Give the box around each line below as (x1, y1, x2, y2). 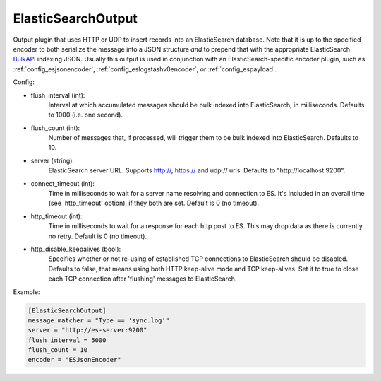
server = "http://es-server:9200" (28, 326, 147, 334)
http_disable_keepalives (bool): (30, 245, 121, 253)
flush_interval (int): (30, 90, 85, 99)
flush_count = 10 (28, 346, 88, 354)
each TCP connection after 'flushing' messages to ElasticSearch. (48, 274, 237, 283)
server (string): (30, 156, 74, 165)
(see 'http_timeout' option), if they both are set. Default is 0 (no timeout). (48, 199, 260, 208)
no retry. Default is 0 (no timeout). (48, 232, 147, 240)
